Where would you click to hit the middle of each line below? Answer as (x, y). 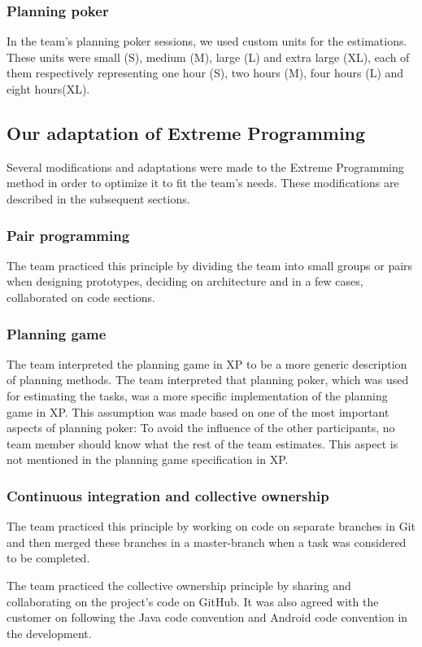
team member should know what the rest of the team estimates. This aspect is (202, 443)
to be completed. (48, 558)
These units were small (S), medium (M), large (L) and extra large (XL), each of (208, 57)
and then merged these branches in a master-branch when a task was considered (207, 542)
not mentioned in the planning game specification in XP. (148, 459)
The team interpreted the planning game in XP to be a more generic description (207, 363)
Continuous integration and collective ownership (168, 495)
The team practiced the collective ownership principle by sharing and (179, 585)
